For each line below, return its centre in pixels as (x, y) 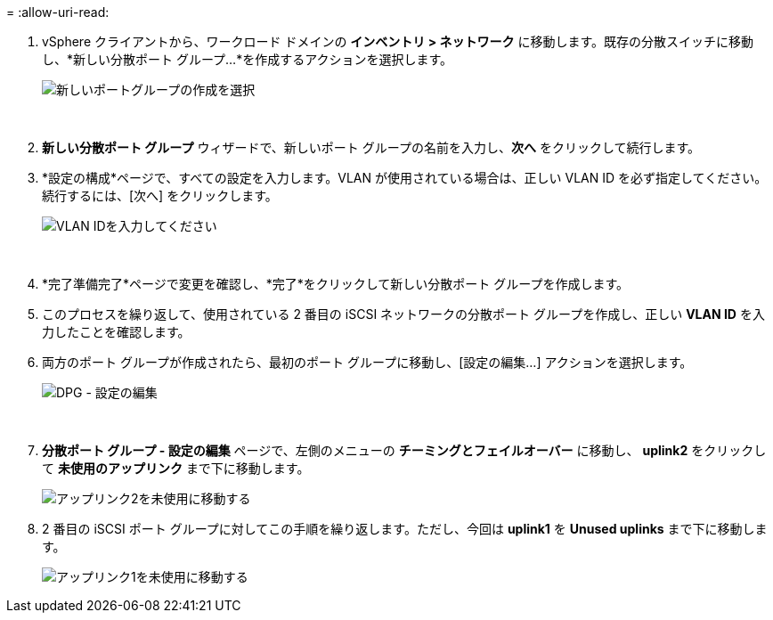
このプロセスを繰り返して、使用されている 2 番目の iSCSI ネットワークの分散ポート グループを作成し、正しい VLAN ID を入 (403, 314)
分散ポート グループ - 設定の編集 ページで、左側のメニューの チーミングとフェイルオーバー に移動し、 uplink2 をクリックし (404, 450)
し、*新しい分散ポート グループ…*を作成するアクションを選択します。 (248, 59)
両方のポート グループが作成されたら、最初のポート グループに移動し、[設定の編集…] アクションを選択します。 (367, 362)
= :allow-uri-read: (58, 12)
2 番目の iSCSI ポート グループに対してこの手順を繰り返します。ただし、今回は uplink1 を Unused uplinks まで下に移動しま (405, 529)
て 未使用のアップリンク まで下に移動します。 (176, 468)
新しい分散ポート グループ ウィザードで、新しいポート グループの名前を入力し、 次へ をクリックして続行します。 (371, 147)
